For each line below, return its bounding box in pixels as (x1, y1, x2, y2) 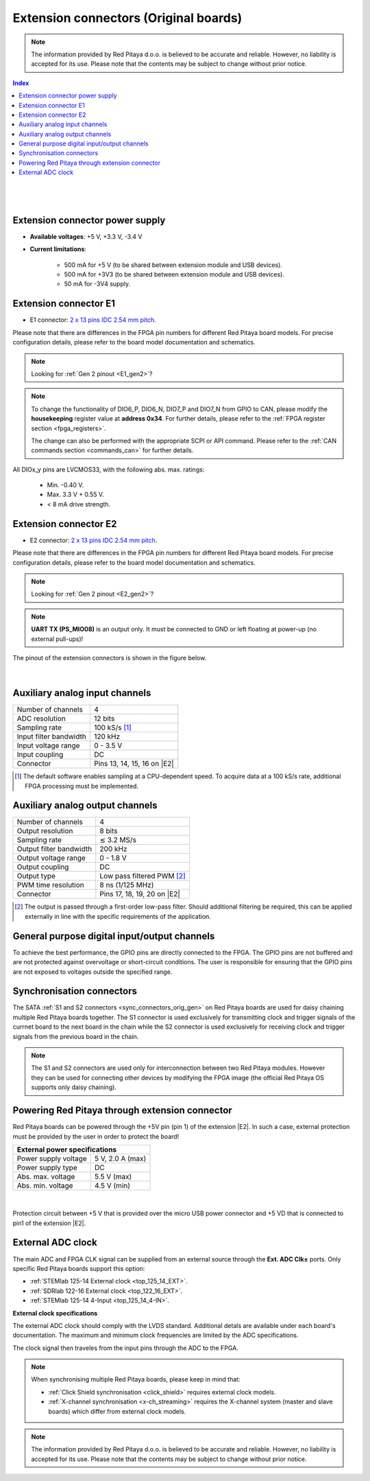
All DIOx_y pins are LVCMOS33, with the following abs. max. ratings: (12, 465, 205, 474)
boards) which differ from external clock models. (48, 1407, 186, 1415)
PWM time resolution (16, 881, 85, 890)
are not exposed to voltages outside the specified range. (12, 968, 173, 976)
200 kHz (99, 844, 127, 854)
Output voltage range (16, 853, 86, 863)
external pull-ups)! (31, 635, 84, 643)
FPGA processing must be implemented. (25, 782, 139, 790)
